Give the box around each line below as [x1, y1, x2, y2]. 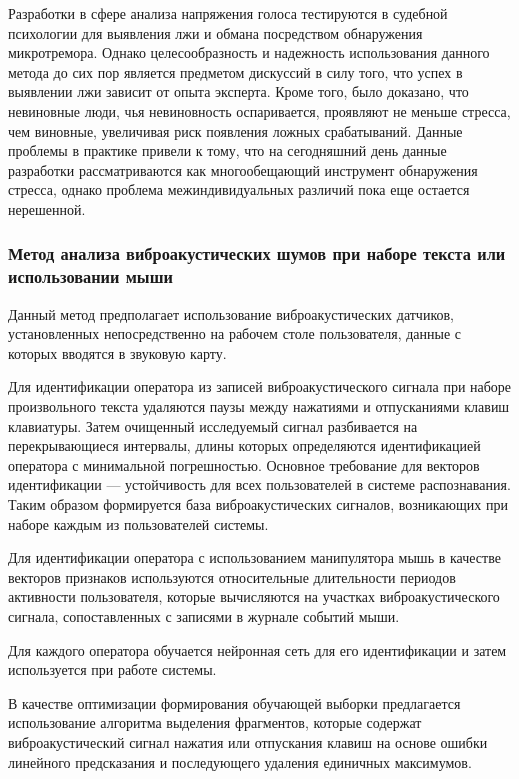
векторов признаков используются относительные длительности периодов [8, 566, 456, 587]
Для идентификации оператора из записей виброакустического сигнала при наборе [8, 376, 512, 397]
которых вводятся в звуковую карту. [8, 342, 227, 363]
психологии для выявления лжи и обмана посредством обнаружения [8, 22, 423, 43]
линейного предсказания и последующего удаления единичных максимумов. [8, 751, 472, 772]
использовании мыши [8, 264, 173, 289]
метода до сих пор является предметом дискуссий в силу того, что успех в [8, 61, 463, 82]
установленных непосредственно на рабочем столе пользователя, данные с [8, 323, 461, 344]
